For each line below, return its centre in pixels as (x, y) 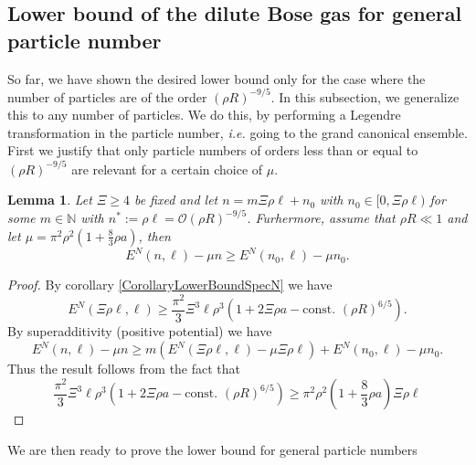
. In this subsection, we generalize (365, 96)
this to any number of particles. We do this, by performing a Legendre (204, 115)
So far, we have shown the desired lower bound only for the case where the (217, 78)
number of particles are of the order (107, 96)
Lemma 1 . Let (50, 200)
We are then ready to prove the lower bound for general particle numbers (212, 449)
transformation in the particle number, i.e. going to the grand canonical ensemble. (238, 132)
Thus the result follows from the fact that (124, 369)
